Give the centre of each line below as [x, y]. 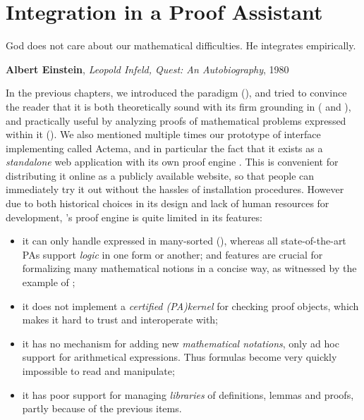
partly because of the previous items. [102, 408]
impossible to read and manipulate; [98, 371]
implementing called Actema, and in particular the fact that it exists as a [164, 148]
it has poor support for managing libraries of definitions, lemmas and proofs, [188, 394]
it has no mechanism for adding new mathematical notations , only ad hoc [181, 343]
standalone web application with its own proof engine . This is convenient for [172, 162]
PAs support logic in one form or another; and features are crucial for [172, 254]
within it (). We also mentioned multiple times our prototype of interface [163, 134]
